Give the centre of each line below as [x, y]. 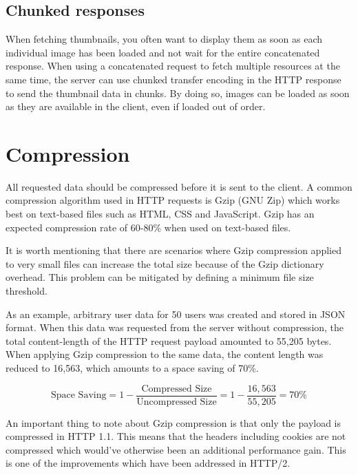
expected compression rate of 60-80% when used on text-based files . [148, 227]
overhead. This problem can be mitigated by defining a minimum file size [160, 277]
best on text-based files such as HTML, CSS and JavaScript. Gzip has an [160, 214]
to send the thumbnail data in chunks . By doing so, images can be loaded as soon [178, 93]
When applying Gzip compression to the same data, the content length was [165, 354]
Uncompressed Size [177, 402]
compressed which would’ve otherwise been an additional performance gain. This [176, 449]
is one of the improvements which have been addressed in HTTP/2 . [148, 463]
